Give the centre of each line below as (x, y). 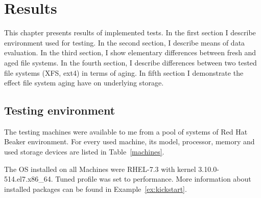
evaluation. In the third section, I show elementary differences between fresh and (130, 52)
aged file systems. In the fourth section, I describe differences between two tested (130, 62)
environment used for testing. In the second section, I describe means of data (125, 42)
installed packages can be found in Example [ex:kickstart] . (96, 189)
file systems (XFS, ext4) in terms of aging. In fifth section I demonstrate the (124, 72)
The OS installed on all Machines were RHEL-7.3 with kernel (100, 169)
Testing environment (60, 110)
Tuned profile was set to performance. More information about (153, 179)
